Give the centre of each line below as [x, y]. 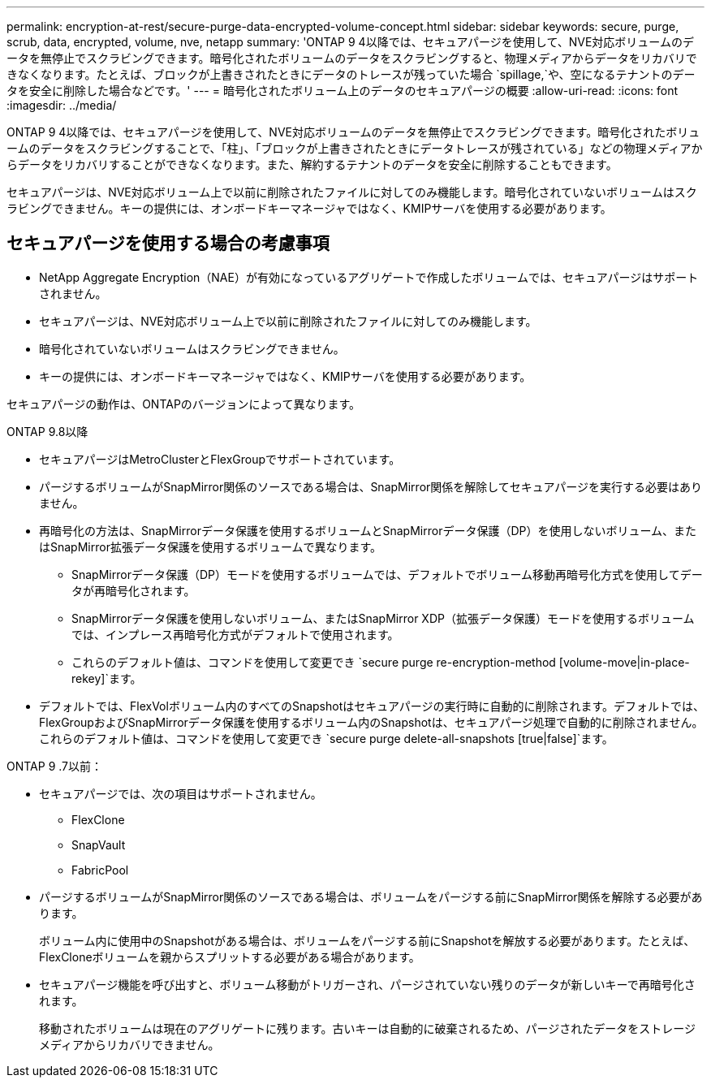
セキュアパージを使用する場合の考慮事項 [168, 244]
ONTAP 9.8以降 [47, 431]
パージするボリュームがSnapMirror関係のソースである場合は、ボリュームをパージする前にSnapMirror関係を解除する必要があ [371, 896]
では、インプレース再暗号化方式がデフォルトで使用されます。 [235, 634]
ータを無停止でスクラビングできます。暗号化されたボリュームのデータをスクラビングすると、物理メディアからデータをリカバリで [352, 58]
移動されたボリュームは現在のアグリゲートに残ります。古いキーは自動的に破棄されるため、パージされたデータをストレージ [367, 1028]
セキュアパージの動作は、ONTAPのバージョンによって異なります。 [184, 404]
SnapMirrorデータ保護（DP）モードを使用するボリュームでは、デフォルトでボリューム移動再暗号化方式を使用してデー [387, 574]
